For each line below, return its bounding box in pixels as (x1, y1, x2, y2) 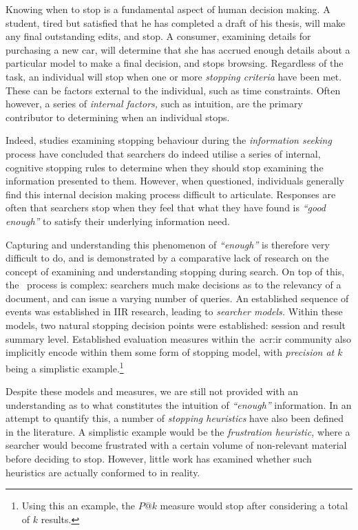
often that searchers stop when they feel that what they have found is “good (6, 200, 326, 215)
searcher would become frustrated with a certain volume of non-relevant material (6, 438, 347, 452)
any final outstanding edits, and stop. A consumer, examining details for (6, 29, 311, 43)
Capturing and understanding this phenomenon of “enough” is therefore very (6, 237, 330, 251)
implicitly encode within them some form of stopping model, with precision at (6, 345, 335, 359)
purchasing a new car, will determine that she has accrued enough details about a (6, 42, 350, 56)
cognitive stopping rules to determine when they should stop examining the (6, 160, 324, 174)
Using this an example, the (21, 498, 136, 513)
